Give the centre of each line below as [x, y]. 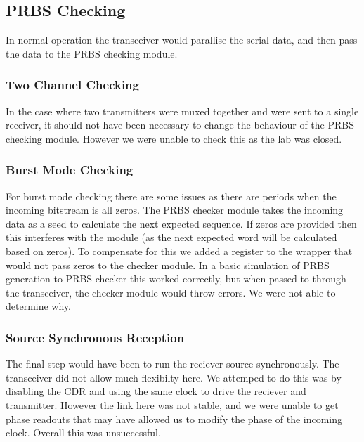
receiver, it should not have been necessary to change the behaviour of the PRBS [180, 125]
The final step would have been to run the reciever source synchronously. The [173, 364]
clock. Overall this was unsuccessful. [83, 433]
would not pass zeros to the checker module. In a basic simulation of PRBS [168, 265]
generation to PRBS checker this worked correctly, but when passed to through [176, 279]
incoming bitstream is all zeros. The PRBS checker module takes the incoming [175, 210]
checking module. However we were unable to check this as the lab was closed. [174, 138]
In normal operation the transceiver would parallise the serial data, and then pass [182, 40]
